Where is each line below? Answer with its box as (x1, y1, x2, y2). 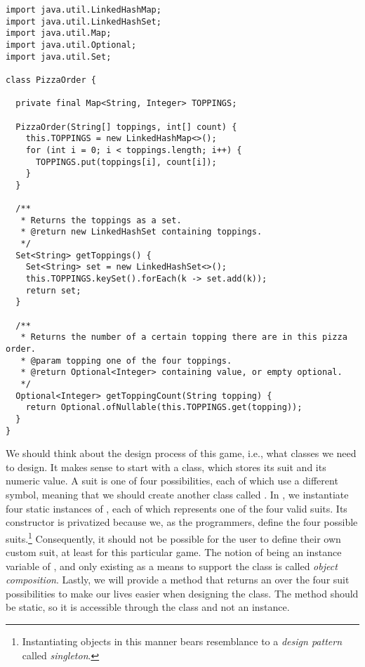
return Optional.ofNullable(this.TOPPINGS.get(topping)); (25, 402, 303, 413)
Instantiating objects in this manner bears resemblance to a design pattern (22, 634, 342, 649)
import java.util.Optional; (6, 39, 137, 50)
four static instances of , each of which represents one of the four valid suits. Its (6, 501, 347, 515)
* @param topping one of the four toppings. (20, 355, 232, 366)
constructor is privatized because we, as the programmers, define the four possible (6, 515, 358, 529)
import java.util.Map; (6, 28, 112, 39)
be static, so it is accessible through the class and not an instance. (6, 600, 290, 614)
